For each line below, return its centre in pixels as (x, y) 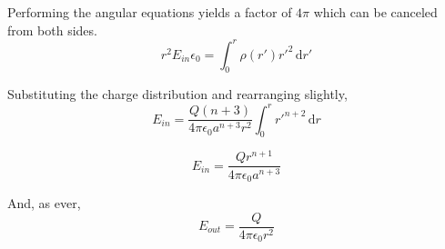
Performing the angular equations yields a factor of (150, 12)
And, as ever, (44, 202)
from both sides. (52, 30)
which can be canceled (375, 12)
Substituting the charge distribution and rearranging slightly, (177, 94)
